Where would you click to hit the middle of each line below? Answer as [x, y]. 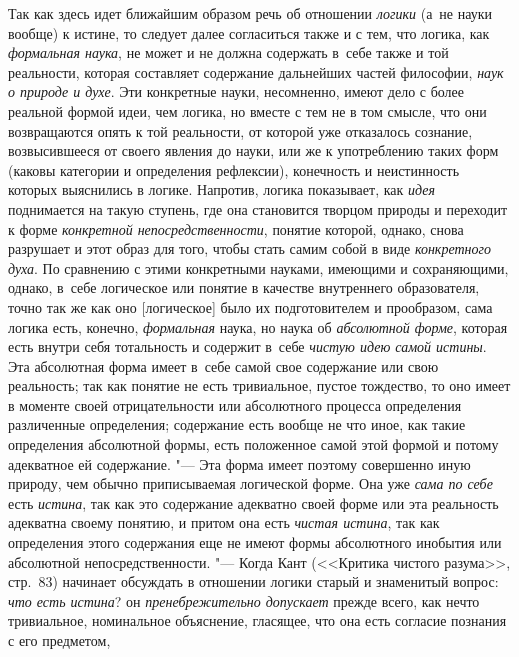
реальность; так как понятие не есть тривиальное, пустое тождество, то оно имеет [259, 385]
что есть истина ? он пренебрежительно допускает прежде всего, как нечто [244, 600]
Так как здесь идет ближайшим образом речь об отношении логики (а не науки [250, 13]
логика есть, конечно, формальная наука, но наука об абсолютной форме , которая [258, 326]
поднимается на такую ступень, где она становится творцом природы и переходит [258, 208]
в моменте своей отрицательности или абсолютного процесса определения [235, 404]
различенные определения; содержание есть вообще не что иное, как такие [237, 424]
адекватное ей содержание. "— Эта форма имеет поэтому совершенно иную [239, 463]
